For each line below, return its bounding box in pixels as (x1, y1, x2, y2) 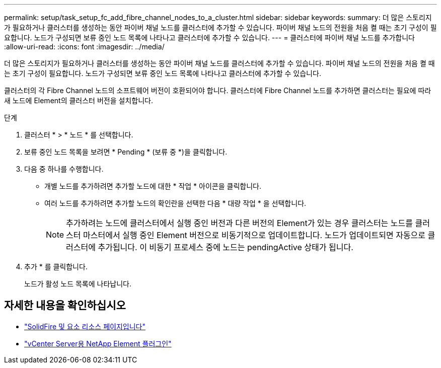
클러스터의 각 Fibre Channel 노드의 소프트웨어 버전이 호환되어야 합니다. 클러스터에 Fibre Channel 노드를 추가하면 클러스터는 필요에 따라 (4, 86, 431, 95)
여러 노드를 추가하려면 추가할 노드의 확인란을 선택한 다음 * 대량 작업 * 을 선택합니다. (44, 199, 307, 207)
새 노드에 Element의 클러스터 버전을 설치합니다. (4, 96, 153, 105)
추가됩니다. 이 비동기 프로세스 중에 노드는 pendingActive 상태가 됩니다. (98, 242, 353, 252)
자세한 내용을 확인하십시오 (4, 299, 126, 312)
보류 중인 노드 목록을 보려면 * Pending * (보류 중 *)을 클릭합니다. (24, 148, 228, 156)
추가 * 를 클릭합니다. (24, 262, 88, 271)
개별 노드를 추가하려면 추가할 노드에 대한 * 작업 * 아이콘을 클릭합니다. (44, 182, 261, 190)
